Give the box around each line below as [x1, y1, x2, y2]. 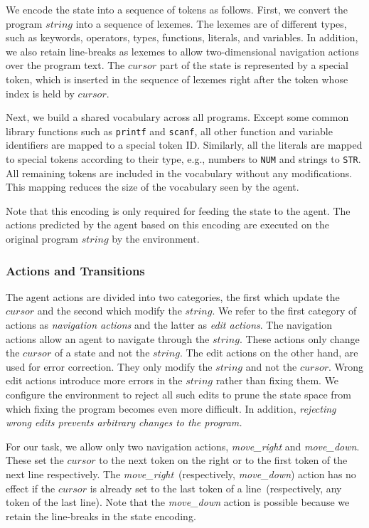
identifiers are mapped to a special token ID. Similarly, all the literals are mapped [6, 137, 363, 152]
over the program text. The [6, 58, 125, 73]
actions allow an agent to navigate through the [6, 331, 210, 346]
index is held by [6, 85, 75, 100]
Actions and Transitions [6, 261, 145, 279]
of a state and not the [54, 345, 150, 360]
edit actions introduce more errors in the [6, 373, 183, 388]
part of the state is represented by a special [159, 58, 349, 73]
